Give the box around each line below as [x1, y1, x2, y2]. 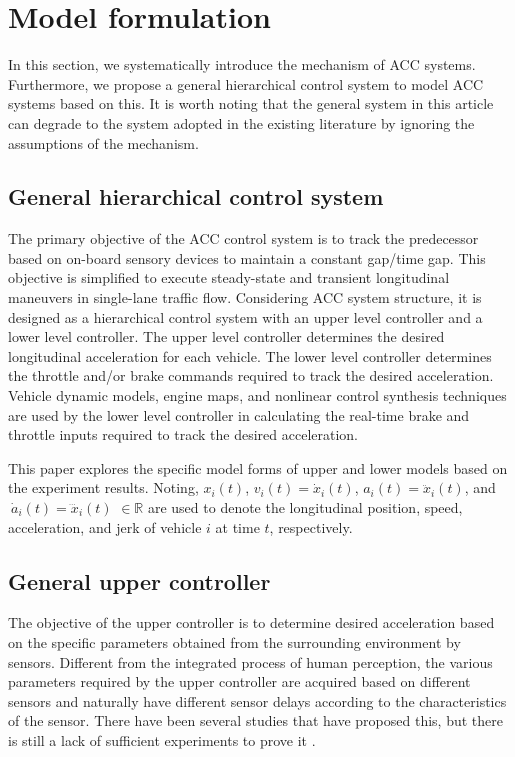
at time [215, 516, 260, 537]
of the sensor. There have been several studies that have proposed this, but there [8, 710, 503, 731]
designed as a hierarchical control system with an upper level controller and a [8, 306, 483, 327]
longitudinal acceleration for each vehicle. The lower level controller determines [8, 345, 492, 366]
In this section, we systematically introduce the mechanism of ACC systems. [8, 54, 476, 75]
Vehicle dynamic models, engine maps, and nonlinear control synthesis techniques [8, 385, 507, 406]
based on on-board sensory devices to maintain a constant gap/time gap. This [8, 247, 486, 268]
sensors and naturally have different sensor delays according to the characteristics [8, 690, 507, 711]
